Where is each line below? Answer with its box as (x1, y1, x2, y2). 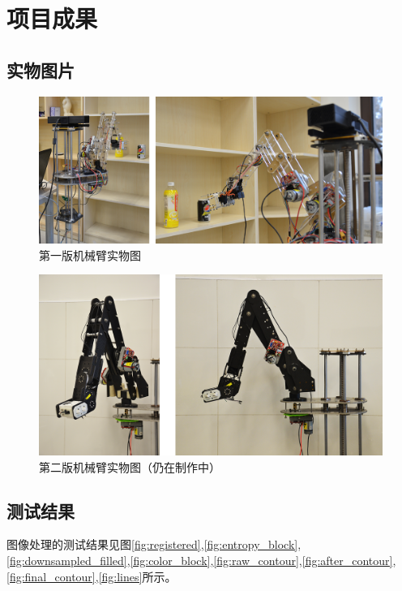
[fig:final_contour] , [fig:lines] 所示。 (6, 567, 177, 585)
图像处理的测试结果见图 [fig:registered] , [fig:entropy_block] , (6, 536, 301, 553)
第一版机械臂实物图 (39, 246, 141, 263)
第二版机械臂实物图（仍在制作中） (39, 458, 220, 475)
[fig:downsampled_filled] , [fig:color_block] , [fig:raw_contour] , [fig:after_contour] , (6, 552, 396, 569)
